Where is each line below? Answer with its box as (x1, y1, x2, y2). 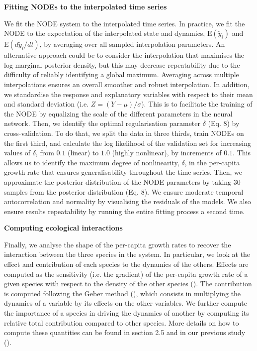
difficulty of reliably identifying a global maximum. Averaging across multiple (4, 69, 239, 80)
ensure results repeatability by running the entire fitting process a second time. (4, 206, 245, 216)
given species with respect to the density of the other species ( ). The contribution (4, 278, 252, 289)
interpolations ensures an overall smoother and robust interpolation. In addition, (4, 79, 250, 89)
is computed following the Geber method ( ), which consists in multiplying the (4, 288, 241, 298)
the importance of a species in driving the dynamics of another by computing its (4, 308, 249, 318)
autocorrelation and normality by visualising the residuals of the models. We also (4, 196, 251, 207)
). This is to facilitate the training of (141, 99, 253, 109)
